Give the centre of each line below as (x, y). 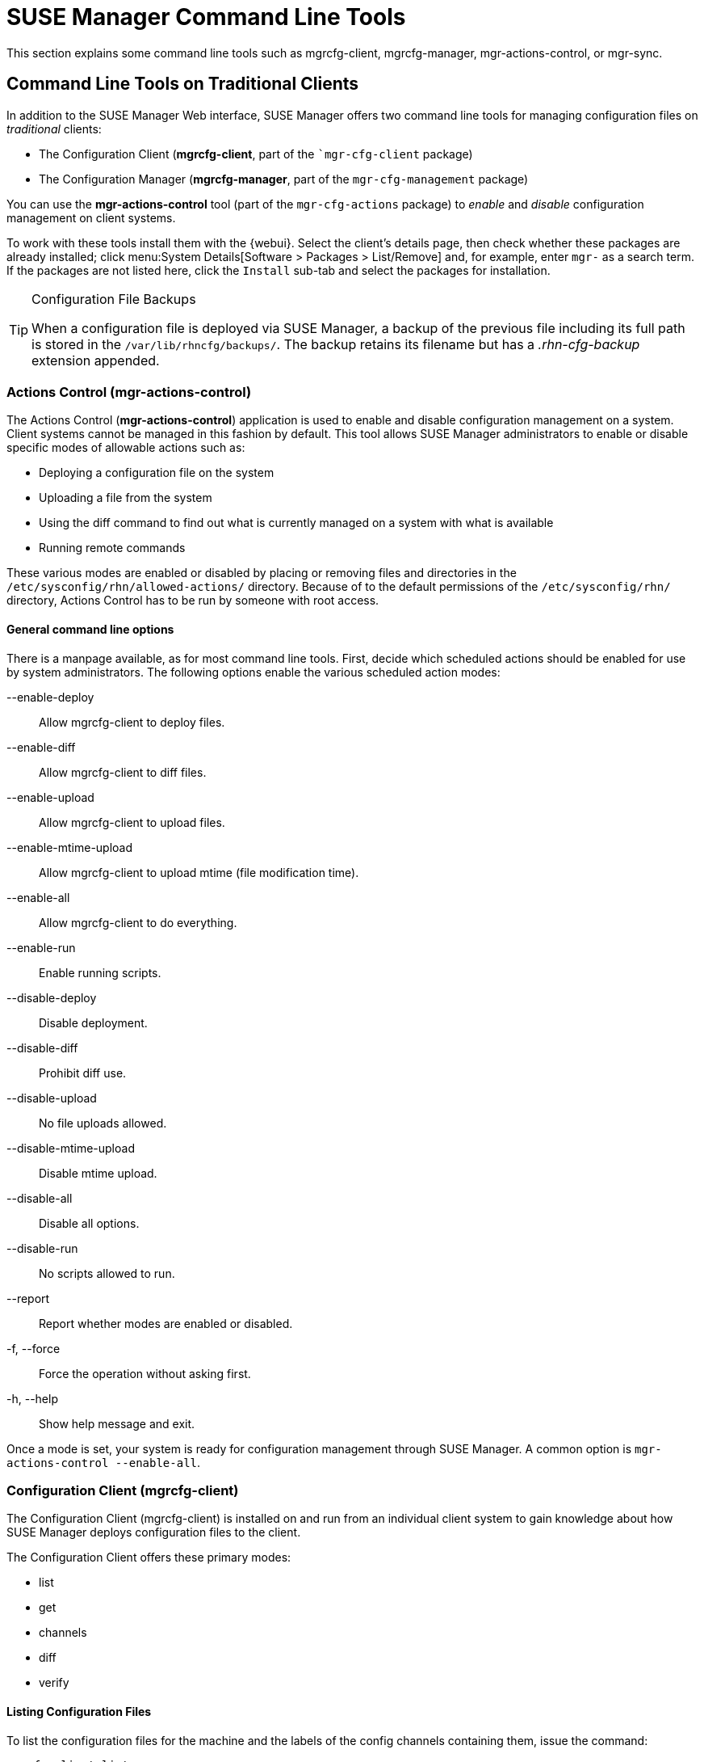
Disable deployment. (93, 1022)
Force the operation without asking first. (145, 1373)
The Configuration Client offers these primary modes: (149, 1558)
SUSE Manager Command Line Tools (206, 17)
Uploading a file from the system (126, 498)
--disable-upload (52, 1098)
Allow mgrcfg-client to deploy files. (132, 722)
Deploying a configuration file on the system (157, 473)
